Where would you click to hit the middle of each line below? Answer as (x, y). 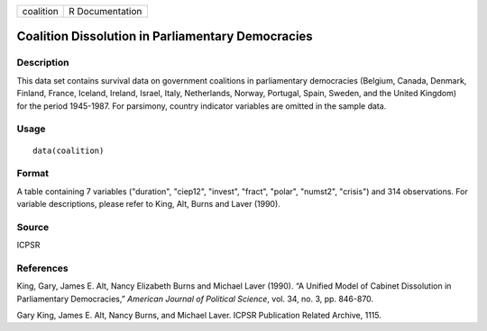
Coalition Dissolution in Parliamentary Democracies (165, 36)
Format (33, 174)
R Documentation (105, 11)
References (42, 268)
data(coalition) (69, 150)
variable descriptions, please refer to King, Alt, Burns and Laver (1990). (149, 204)
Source (33, 227)
